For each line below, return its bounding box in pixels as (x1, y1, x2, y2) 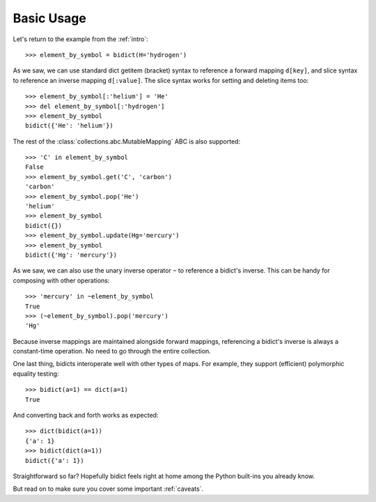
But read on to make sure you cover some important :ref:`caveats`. (13, 485, 204, 493)
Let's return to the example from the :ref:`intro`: (13, 35, 149, 43)
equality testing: (13, 370, 59, 378)
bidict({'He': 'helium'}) (25, 122, 114, 130)
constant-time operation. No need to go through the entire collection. (13, 347, 212, 356)
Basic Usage (13, 10, 86, 26)
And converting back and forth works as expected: (13, 411, 159, 420)
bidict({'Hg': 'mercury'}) (25, 251, 118, 259)
